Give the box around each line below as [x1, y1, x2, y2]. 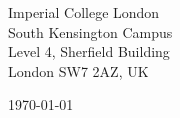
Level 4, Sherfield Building [8, 41, 170, 62]
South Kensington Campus [8, 21, 173, 42]
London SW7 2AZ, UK [8, 60, 149, 81]
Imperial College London [8, 2, 160, 22]
